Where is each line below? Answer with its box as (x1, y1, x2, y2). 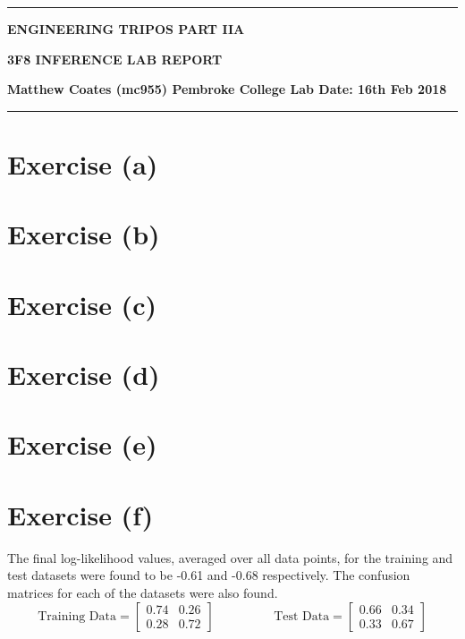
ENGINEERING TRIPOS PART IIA (7, 20, 245, 38)
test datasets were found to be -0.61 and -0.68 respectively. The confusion (7, 566, 410, 584)
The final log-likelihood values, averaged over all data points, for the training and (7, 548, 453, 567)
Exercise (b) (7, 216, 160, 252)
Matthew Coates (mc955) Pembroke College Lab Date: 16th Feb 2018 (7, 80, 447, 98)
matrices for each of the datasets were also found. (7, 583, 278, 601)
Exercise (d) (7, 356, 160, 393)
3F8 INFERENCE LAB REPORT (7, 49, 223, 68)
